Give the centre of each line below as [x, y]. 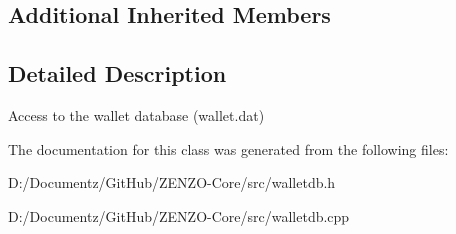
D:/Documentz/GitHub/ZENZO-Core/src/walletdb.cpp [179, 215]
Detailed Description [117, 73]
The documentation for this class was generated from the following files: [228, 148]
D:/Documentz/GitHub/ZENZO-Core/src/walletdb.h [172, 182]
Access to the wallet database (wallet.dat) [136, 114]
